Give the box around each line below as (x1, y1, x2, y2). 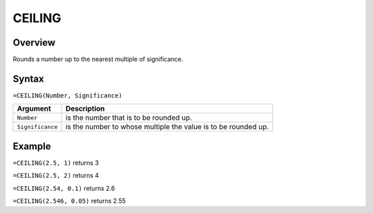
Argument (17, 104, 51, 113)
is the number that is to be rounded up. (66, 113, 193, 122)
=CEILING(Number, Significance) (12, 91, 122, 100)
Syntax (12, 73, 44, 84)
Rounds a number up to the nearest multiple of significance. (12, 55, 184, 64)
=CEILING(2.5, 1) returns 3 (12, 158, 99, 167)
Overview (12, 37, 56, 48)
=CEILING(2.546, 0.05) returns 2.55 (12, 197, 126, 205)
